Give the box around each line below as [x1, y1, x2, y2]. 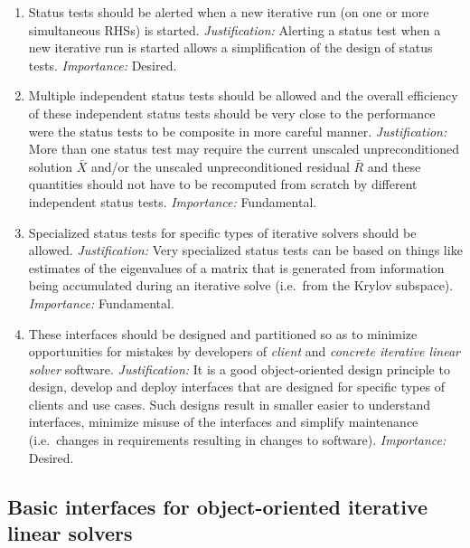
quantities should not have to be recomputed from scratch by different [28, 175, 418, 194]
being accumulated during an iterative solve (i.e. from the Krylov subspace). [28, 276, 454, 295]
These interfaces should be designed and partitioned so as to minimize [28, 324, 418, 343]
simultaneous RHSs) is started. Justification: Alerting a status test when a [28, 20, 441, 39]
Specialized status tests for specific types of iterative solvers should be [28, 222, 417, 241]
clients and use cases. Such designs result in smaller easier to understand [28, 394, 431, 413]
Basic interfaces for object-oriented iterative [7, 492, 428, 520]
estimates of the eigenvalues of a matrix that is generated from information [28, 258, 445, 277]
